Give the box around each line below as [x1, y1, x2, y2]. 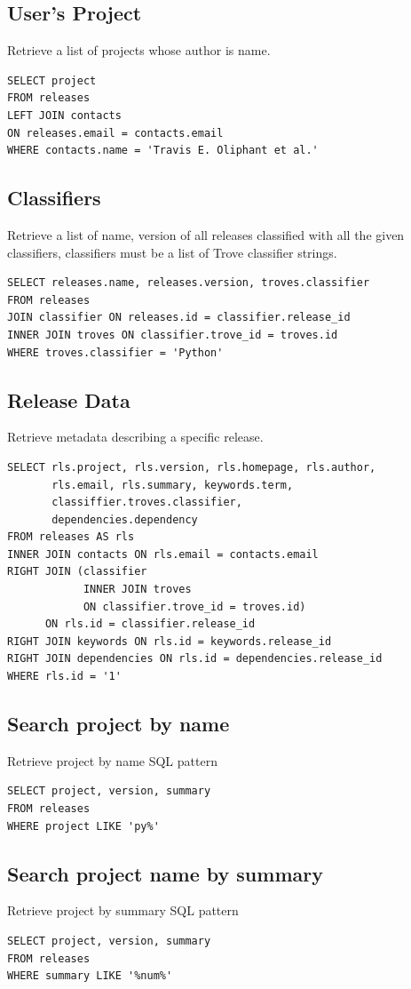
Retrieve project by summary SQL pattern [7, 901, 239, 920]
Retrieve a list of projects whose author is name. [7, 41, 271, 60]
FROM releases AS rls [7, 530, 135, 544]
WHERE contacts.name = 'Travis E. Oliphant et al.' [7, 144, 319, 157]
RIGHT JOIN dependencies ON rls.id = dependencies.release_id [7, 652, 383, 666]
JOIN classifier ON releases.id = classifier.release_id [7, 311, 351, 324]
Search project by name [7, 710, 230, 738]
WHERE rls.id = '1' [7, 670, 122, 683]
